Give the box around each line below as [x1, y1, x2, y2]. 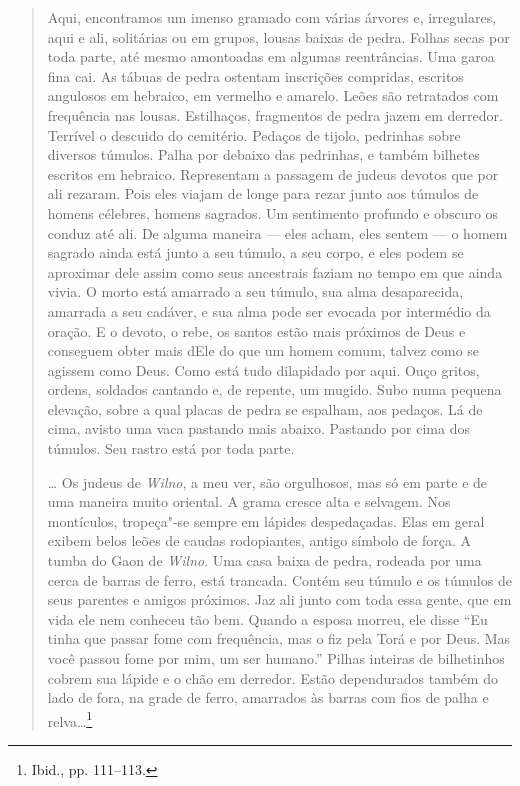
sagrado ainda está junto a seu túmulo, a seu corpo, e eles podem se [47, 242, 464, 263]
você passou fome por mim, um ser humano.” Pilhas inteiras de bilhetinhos [47, 648, 505, 668]
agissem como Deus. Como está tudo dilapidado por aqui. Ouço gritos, [47, 359, 480, 380]
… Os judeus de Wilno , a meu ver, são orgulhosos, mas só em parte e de [47, 471, 488, 492]
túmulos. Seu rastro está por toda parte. [47, 438, 295, 459]
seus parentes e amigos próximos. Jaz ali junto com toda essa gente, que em [47, 589, 512, 610]
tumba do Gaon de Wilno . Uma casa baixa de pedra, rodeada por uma [47, 550, 482, 571]
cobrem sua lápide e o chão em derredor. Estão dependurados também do [47, 667, 498, 688]
